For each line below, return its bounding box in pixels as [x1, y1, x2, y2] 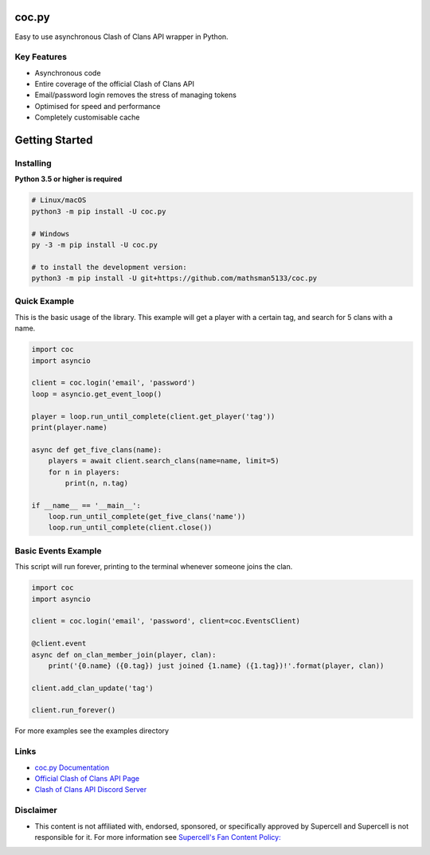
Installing [14, 158, 52, 169]
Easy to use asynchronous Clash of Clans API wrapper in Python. [14, 32, 229, 41]
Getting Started [14, 134, 93, 147]
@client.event [31, 639, 87, 648]
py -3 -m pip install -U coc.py [31, 240, 158, 249]
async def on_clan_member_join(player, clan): [31, 650, 217, 659]
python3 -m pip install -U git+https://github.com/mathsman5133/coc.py [31, 274, 318, 283]
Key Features [14, 52, 68, 63]
